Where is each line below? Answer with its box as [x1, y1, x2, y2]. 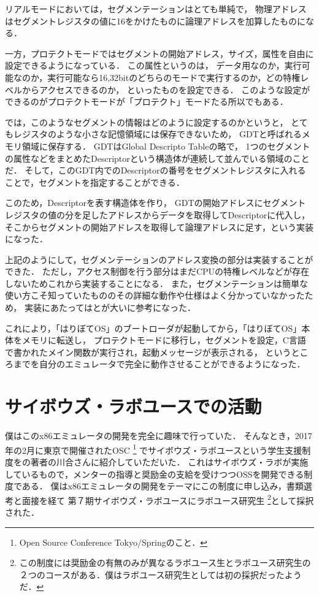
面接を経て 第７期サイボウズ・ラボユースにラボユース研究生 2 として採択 [21, 492, 314, 506]
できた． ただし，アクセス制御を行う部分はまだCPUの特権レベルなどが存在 [5, 265, 310, 278]
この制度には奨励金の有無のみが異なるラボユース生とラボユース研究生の [19, 556, 311, 569]
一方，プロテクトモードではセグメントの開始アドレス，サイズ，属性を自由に [5, 47, 314, 59]
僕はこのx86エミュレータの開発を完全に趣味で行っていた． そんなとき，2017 [5, 429, 312, 442]
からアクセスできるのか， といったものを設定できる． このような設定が [21, 83, 310, 96]
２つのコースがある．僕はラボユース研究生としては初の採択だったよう [19, 568, 302, 581]
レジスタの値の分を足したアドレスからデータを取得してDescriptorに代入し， [5, 208, 310, 221]
